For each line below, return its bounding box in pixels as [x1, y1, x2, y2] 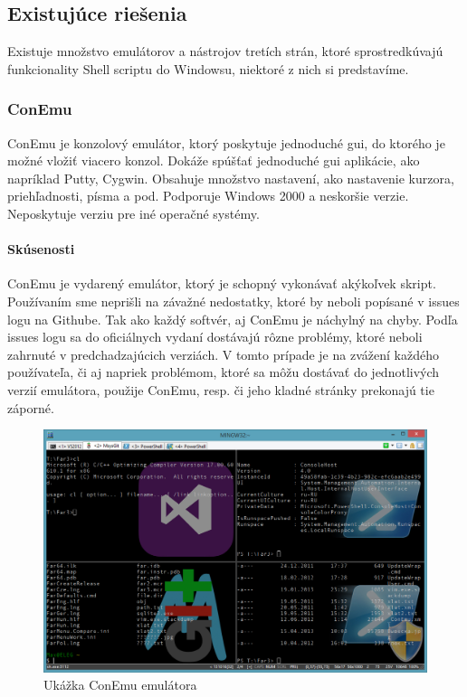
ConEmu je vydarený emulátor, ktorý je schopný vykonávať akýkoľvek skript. [7, 274, 436, 293]
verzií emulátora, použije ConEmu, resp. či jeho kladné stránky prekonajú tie [7, 380, 434, 399]
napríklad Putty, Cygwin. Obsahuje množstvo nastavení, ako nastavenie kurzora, [7, 168, 454, 187]
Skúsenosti [7, 240, 75, 259]
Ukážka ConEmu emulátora [43, 675, 197, 694]
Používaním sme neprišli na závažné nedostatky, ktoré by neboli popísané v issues [7, 291, 460, 310]
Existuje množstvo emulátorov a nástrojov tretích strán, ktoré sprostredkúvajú [7, 42, 443, 61]
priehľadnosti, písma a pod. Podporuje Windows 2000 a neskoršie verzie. [7, 186, 409, 205]
